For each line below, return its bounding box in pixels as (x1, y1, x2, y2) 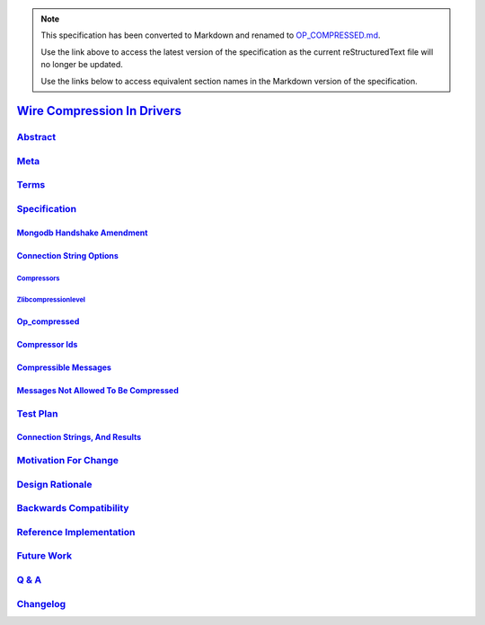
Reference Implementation (16, 525, 136, 538)
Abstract (16, 131, 57, 144)
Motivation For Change (16, 454, 119, 467)
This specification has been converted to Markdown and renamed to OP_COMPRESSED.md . (40, 30, 381, 40)
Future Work (16, 550, 72, 562)
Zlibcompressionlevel (16, 295, 85, 304)
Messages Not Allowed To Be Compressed (16, 384, 180, 395)
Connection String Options (16, 250, 119, 260)
